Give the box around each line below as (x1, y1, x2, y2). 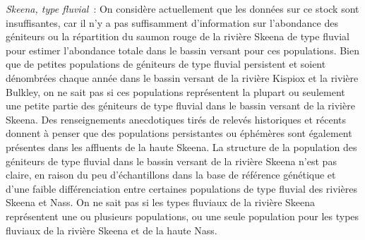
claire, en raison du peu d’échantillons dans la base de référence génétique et (6, 167, 336, 182)
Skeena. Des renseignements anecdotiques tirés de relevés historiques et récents (6, 112, 347, 126)
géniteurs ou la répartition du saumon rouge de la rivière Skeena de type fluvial (6, 29, 349, 44)
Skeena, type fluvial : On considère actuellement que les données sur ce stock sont (6, 1, 359, 16)
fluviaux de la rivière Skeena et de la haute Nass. (6, 222, 217, 237)
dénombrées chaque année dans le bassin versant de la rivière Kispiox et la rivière (6, 70, 359, 85)
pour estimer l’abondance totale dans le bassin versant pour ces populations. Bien (6, 42, 360, 57)
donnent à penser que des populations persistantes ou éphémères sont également (6, 126, 352, 140)
